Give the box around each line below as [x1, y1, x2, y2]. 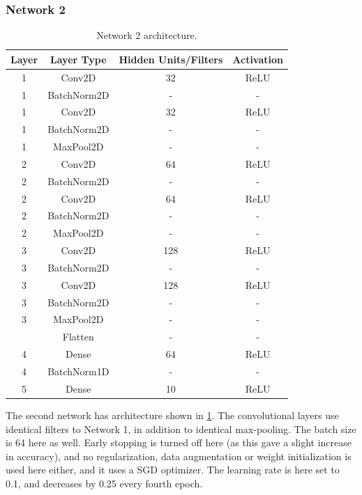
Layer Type [50, 52, 107, 66]
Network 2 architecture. [96, 28, 197, 42]
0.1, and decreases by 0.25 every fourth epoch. [6, 476, 203, 490]
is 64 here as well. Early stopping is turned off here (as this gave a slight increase [6, 435, 352, 450]
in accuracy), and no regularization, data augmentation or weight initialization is [6, 448, 352, 463]
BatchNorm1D [47, 364, 110, 378]
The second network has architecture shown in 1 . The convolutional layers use [6, 407, 339, 422]
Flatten [62, 329, 94, 344]
